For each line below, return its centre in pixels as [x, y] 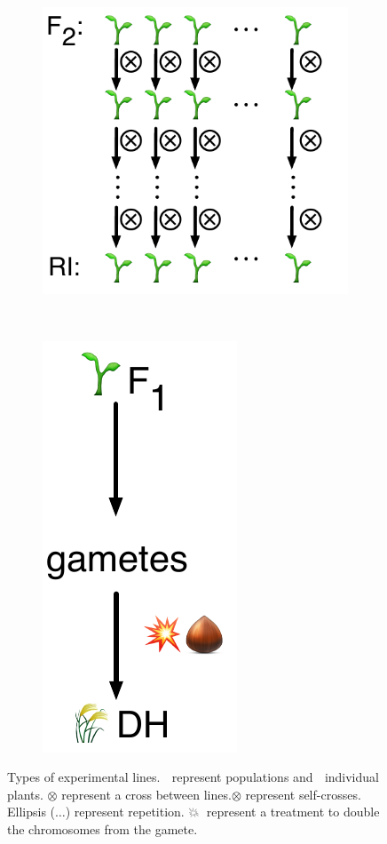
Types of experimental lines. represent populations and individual [193, 777]
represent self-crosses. [303, 794]
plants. [25, 794]
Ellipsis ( [32, 812]
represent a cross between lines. [146, 794]
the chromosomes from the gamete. [103, 829]
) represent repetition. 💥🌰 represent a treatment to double [222, 812]
